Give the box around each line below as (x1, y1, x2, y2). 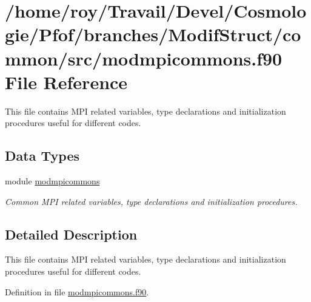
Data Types (5, 146, 79, 165)
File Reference (5, 69, 128, 94)
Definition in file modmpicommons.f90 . (5, 285, 149, 298)
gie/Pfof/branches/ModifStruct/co (5, 22, 301, 47)
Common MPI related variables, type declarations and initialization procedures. (5, 195, 298, 207)
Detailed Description (5, 224, 138, 243)
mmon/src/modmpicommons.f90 (5, 45, 283, 70)
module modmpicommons (5, 175, 100, 187)
